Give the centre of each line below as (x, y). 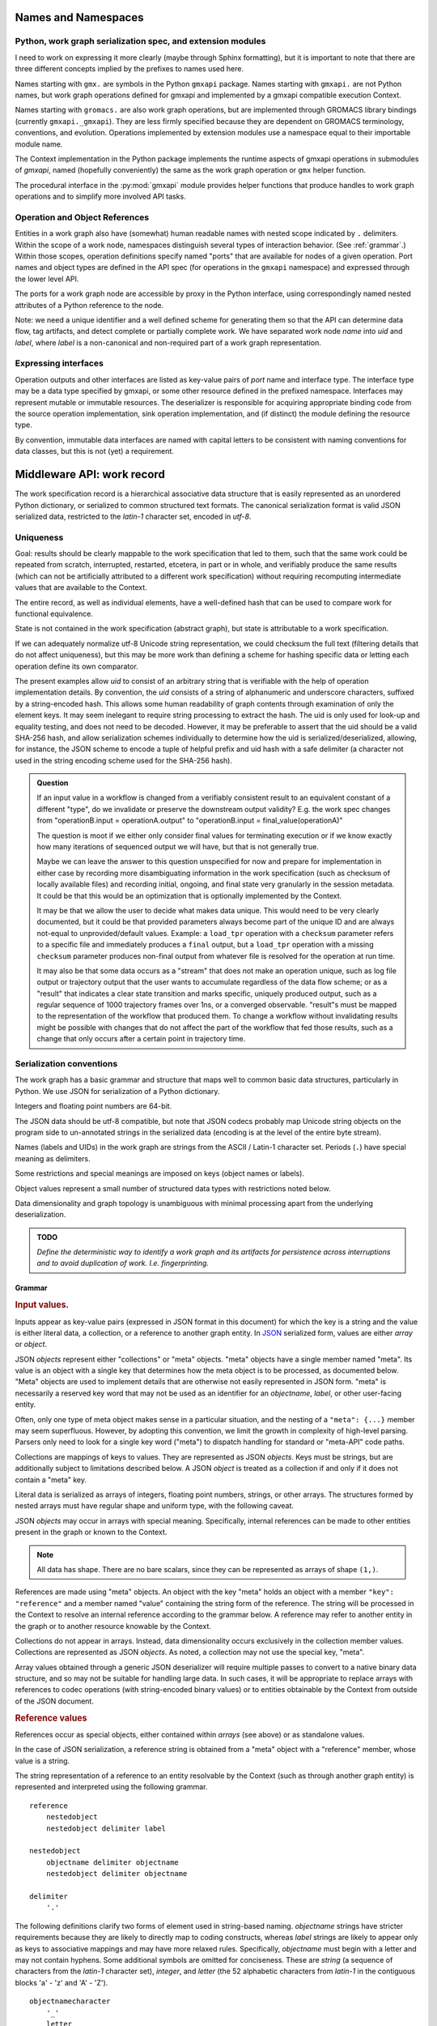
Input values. (42, 1305)
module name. (39, 144)
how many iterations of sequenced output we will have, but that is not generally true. (178, 847)
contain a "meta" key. (51, 1480)
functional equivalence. (54, 613)
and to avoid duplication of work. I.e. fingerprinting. (123, 1263)
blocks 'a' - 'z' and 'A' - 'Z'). (62, 1982)
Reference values (51, 1718)
